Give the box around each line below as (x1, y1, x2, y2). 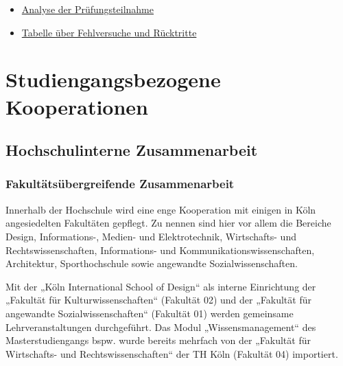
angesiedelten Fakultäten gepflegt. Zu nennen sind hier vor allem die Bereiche (5, 216, 331, 230)
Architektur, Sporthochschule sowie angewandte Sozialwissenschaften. (5, 256, 298, 271)
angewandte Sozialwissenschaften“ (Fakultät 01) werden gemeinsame (5, 306, 294, 320)
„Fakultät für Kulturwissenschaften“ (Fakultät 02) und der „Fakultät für (5, 293, 311, 307)
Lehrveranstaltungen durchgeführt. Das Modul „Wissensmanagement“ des (5, 319, 316, 334)
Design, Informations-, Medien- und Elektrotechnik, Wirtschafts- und (5, 229, 296, 243)
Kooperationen (5, 92, 148, 120)
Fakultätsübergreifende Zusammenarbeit (5, 175, 235, 192)
